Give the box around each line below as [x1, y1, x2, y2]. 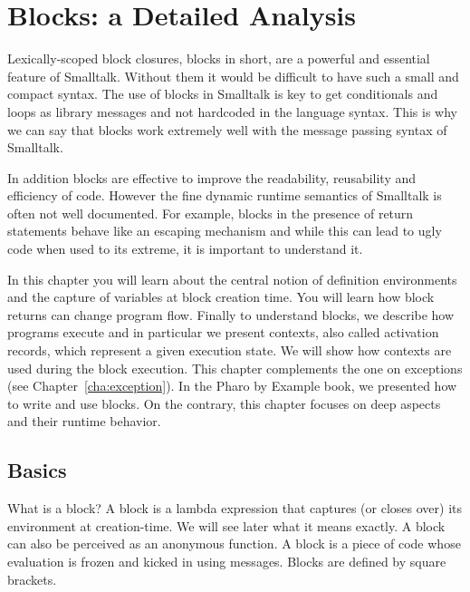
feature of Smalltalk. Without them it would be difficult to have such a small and [7, 66, 459, 85]
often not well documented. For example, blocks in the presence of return [7, 203, 414, 222]
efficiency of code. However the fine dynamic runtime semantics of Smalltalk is [7, 186, 442, 205]
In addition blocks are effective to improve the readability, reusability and [7, 168, 417, 187]
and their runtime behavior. [7, 412, 161, 431]
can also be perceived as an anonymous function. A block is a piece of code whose [7, 534, 461, 553]
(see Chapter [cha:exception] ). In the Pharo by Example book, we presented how [7, 376, 457, 395]
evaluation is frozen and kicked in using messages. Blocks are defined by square [7, 551, 446, 570]
